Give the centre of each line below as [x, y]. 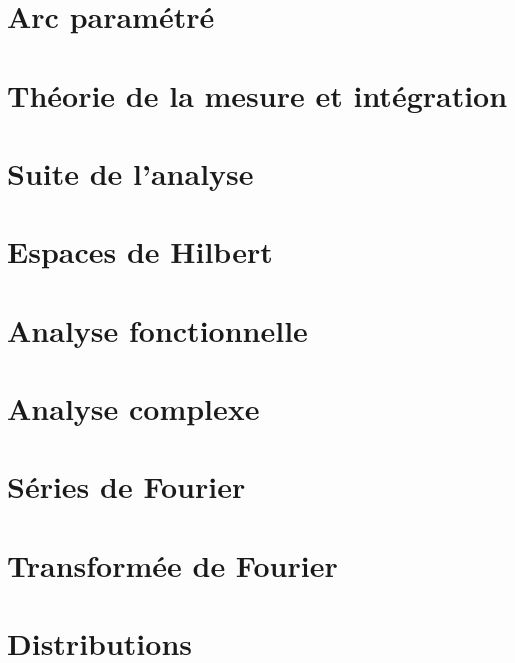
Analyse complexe [133, 408]
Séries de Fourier [126, 486]
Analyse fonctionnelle [157, 329]
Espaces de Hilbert [140, 251]
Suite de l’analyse [130, 172]
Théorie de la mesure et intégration [257, 94]
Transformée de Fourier [172, 564]
